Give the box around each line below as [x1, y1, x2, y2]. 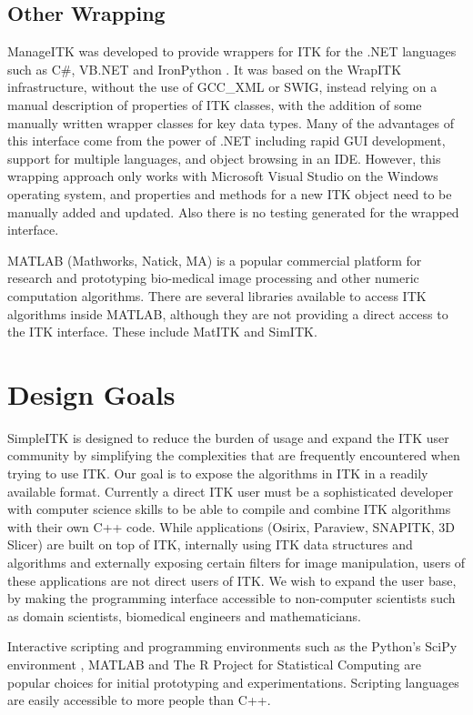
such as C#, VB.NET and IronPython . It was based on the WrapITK [7, 59, 402, 78]
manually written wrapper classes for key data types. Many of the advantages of [7, 113, 454, 132]
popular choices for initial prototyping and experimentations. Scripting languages [7, 672, 459, 691]
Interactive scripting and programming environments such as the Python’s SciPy [7, 637, 458, 656]
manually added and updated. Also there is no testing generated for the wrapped [7, 202, 459, 221]
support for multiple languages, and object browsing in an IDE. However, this [7, 148, 441, 167]
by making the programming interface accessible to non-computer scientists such [7, 589, 456, 608]
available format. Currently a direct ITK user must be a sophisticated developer [7, 481, 454, 500]
